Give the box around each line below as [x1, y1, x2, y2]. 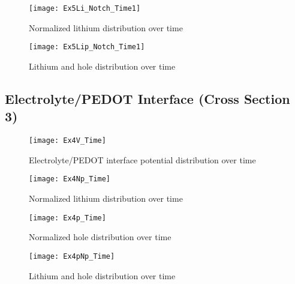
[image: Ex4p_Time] [29, 213, 106, 222]
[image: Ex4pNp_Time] [29, 252, 115, 261]
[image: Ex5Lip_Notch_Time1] [29, 43, 145, 52]
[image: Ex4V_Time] [29, 136, 106, 145]
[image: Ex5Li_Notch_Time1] [29, 4, 141, 13]
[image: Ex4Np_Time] [29, 175, 111, 184]
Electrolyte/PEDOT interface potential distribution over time [29, 153, 256, 166]
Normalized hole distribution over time [29, 231, 171, 243]
